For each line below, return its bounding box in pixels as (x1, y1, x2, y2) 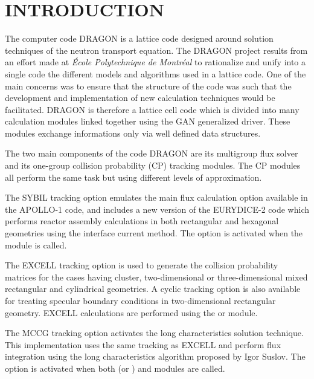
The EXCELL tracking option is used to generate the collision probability (5, 259, 278, 271)
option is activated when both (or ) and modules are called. (5, 361, 225, 374)
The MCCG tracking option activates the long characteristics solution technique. (5, 326, 304, 339)
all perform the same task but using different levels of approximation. (5, 170, 262, 183)
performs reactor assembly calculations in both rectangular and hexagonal (5, 215, 279, 227)
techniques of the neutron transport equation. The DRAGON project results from (5, 44, 308, 56)
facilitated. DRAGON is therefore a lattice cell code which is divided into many (5, 103, 300, 115)
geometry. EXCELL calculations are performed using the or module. (5, 306, 258, 319)
